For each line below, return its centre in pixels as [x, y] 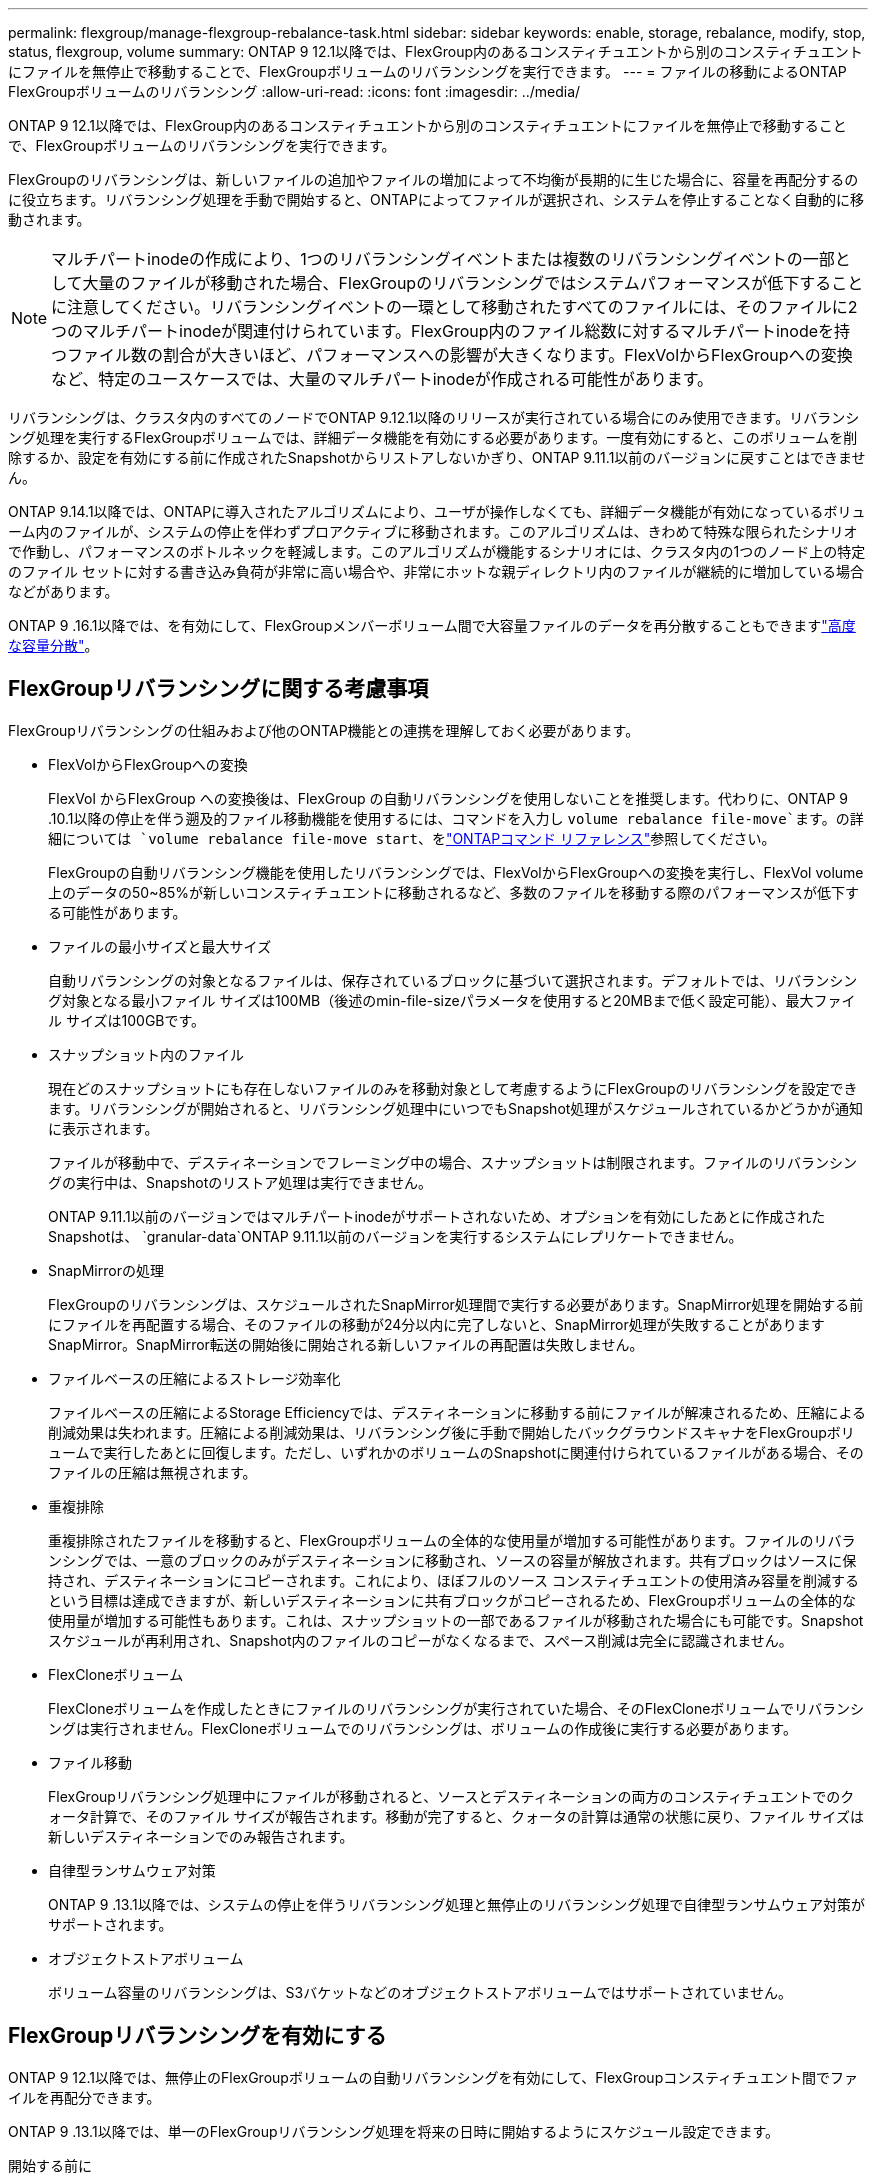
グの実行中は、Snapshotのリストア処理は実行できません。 [240, 1182]
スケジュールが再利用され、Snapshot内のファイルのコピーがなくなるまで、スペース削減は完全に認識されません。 [420, 1640]
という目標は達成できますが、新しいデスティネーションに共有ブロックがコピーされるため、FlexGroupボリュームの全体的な [452, 1600]
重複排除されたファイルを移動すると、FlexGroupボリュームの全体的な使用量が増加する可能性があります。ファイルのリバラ [452, 1540]
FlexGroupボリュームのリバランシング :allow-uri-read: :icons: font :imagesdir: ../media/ [294, 91]
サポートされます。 [110, 1924]
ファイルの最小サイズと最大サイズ [160, 946]
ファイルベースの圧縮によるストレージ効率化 [194, 1378]
